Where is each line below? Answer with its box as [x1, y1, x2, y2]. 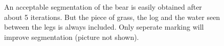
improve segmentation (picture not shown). [4, 31, 139, 42]
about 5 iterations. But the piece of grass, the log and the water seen [4, 11, 220, 22]
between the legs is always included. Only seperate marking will [4, 21, 204, 32]
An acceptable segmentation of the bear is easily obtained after [4, 2, 202, 12]
